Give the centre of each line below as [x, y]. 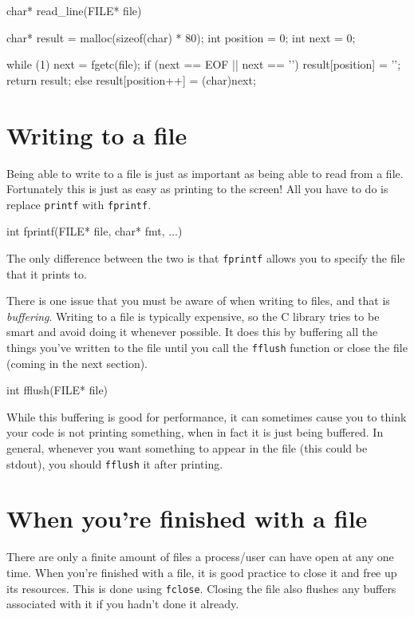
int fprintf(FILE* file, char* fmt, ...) [95, 231]
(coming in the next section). [77, 363]
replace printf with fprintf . [79, 204]
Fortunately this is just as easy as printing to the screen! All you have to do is [197, 189]
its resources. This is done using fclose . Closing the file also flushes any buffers [201, 588]
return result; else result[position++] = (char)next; [131, 79]
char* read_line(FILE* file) [74, 10]
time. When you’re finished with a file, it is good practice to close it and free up [202, 572]
